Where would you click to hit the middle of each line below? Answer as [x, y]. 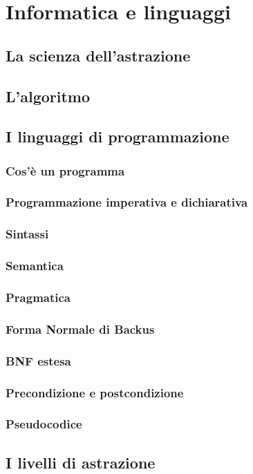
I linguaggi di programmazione [118, 136]
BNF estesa [38, 360]
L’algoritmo [48, 96]
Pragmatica [38, 297]
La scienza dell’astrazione [98, 55]
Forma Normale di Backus [80, 329]
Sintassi [27, 234]
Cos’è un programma [65, 170]
